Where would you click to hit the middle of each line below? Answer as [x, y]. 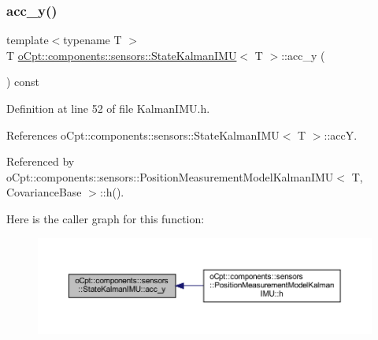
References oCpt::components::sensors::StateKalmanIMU [143, 135]
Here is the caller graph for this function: [106, 218]
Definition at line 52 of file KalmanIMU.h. [108, 108]
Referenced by [41, 161]
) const [23, 82]
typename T [93, 40]
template [28, 40]
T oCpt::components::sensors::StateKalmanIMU [122, 55]
